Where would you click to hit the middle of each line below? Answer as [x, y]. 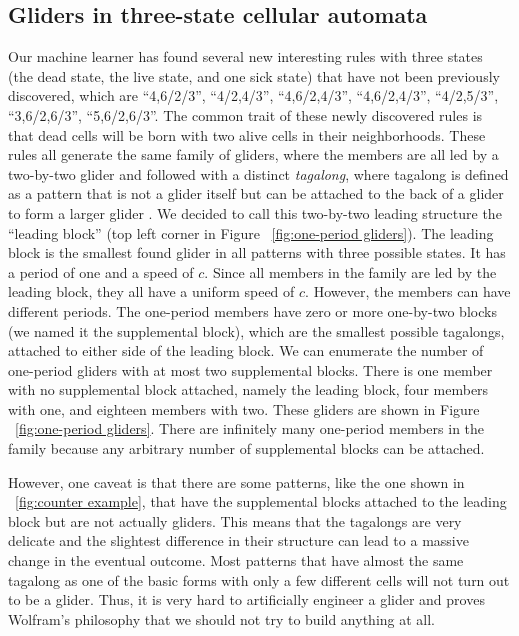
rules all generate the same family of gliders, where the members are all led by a [253, 154]
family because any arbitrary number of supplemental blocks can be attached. [246, 448]
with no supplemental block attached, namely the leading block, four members [248, 389]
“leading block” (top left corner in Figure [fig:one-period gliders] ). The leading [251, 232]
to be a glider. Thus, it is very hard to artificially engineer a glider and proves [246, 599]
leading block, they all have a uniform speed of [151, 291]
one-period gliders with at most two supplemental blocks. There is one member [250, 369]
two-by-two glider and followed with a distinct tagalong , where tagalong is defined [258, 173]
